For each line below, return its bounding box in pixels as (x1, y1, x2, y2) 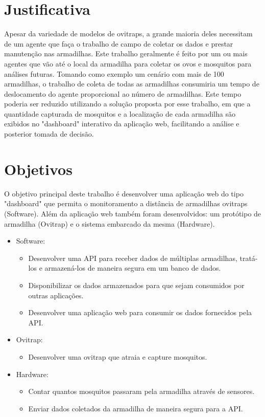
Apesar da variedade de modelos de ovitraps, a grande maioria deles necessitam (4, 28, 253, 39)
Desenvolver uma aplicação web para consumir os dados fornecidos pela (28, 307, 252, 318)
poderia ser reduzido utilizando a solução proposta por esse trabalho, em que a (4, 98, 251, 109)
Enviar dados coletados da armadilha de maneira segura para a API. (28, 403, 243, 413)
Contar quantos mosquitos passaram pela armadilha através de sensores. (28, 386, 255, 397)
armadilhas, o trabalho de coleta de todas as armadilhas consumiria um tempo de (4, 78, 259, 89)
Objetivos (4, 158, 73, 179)
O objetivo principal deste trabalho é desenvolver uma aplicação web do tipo (4, 188, 244, 199)
